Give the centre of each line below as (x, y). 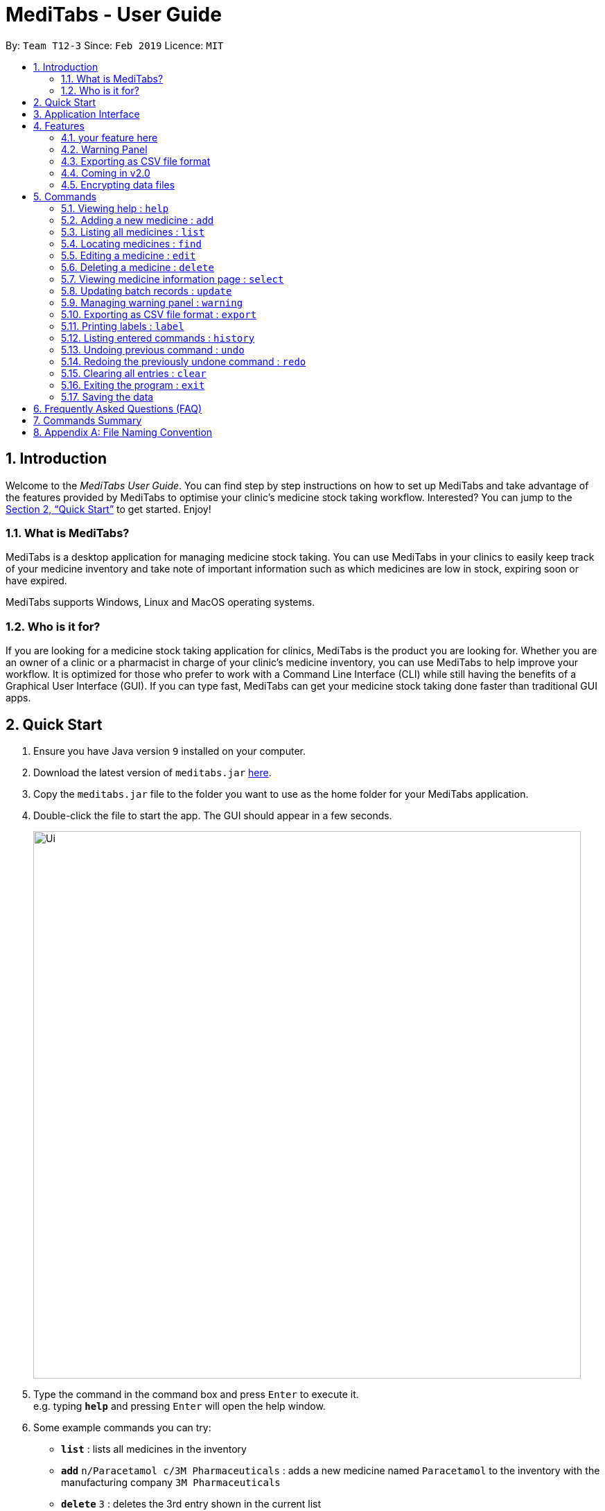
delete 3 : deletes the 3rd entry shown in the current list (191, 1503)
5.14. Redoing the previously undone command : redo (184, 361)
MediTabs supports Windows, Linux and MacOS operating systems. (160, 602)
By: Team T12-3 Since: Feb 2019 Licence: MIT (115, 45)
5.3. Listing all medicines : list (133, 232)
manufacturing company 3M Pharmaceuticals (171, 1482)
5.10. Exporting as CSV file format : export (159, 314)
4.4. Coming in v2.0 (106, 173)
